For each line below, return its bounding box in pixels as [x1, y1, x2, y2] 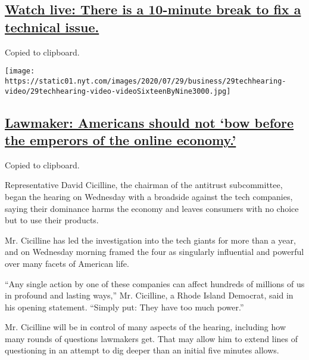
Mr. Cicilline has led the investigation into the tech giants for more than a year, [5, 233, 296, 246]
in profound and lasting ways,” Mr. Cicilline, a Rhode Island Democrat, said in [5, 289, 294, 301]
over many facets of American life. [5, 257, 129, 269]
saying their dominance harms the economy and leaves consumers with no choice [5, 202, 299, 214]
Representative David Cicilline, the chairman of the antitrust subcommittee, [5, 179, 283, 191]
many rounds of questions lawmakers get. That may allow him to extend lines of [5, 332, 298, 344]
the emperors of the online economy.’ [5, 130, 236, 149]
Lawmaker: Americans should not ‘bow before [5, 113, 294, 131]
